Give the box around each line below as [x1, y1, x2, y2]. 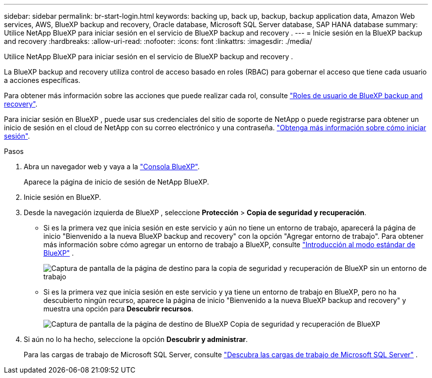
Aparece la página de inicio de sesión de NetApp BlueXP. [24, 178, 209, 186]
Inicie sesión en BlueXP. [24, 193, 101, 201]
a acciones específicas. [4, 76, 80, 84]
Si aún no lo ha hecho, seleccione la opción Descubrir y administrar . [24, 335, 248, 343]
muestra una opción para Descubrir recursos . [43, 304, 194, 313]
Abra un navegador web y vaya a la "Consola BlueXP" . [24, 162, 200, 171]
